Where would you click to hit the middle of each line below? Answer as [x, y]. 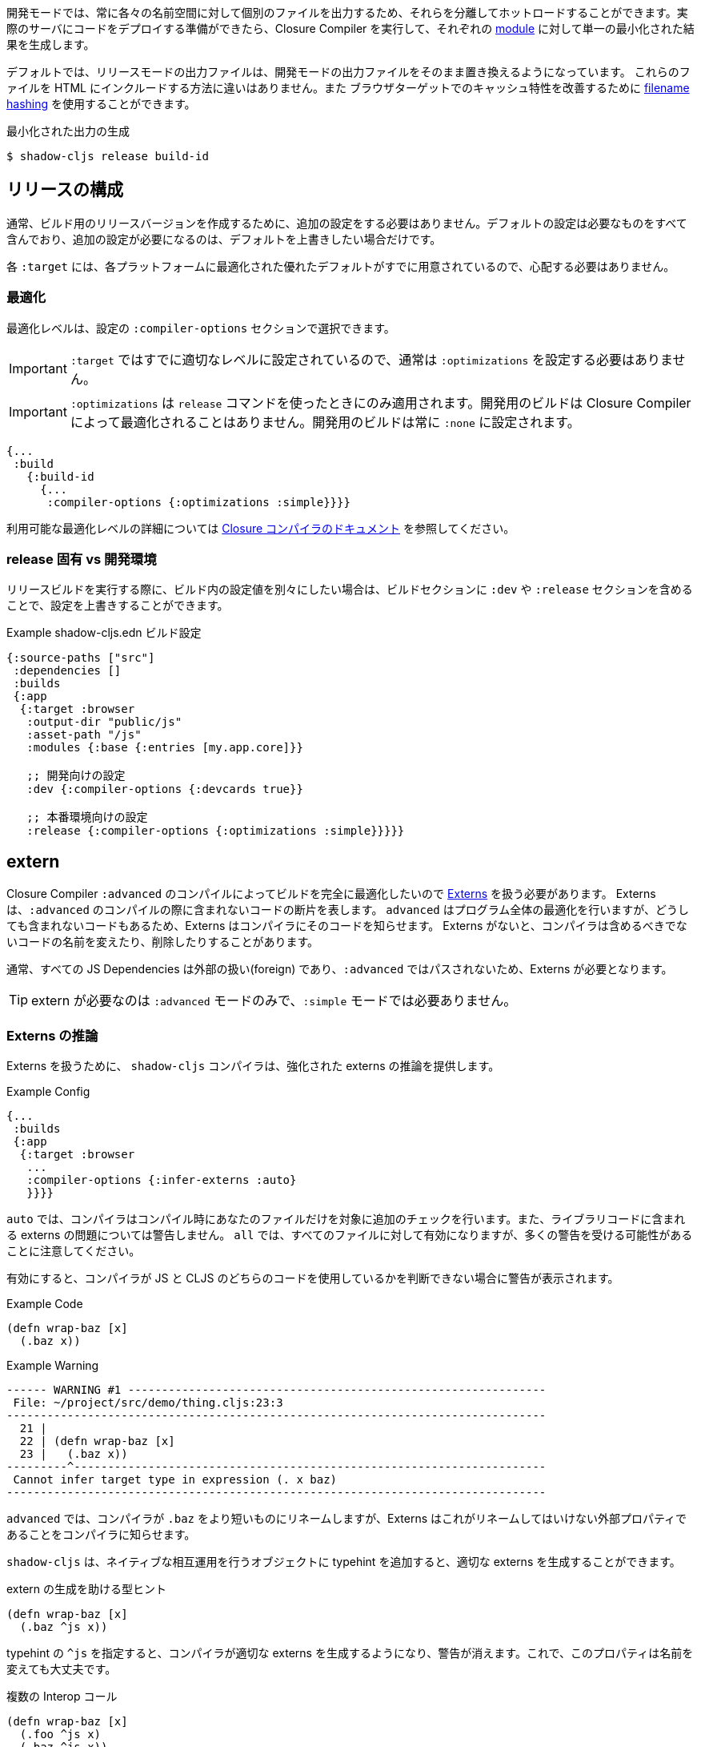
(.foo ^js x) [60, 1734]
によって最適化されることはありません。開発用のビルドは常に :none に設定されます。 [325, 422]
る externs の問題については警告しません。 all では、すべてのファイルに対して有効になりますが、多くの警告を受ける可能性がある [350, 1234]
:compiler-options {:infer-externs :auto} [162, 1179]
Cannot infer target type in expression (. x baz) [175, 1479]
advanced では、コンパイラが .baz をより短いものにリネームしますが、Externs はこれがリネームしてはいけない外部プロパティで [347, 1518]
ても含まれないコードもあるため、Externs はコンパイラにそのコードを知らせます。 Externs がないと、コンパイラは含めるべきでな [347, 926]
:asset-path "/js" [84, 735]
